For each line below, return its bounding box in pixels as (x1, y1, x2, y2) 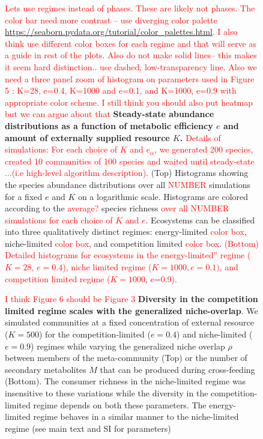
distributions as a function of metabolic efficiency (5, 119, 213, 132)
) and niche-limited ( (177, 328, 253, 341)
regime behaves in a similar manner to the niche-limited (33, 410, 239, 423)
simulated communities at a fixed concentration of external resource (5, 316, 254, 328)
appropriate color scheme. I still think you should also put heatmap (5, 95, 253, 108)
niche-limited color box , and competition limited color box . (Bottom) (5, 237, 259, 249)
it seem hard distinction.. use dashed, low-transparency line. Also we (5, 60, 257, 73)
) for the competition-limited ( (39, 328, 151, 341)
